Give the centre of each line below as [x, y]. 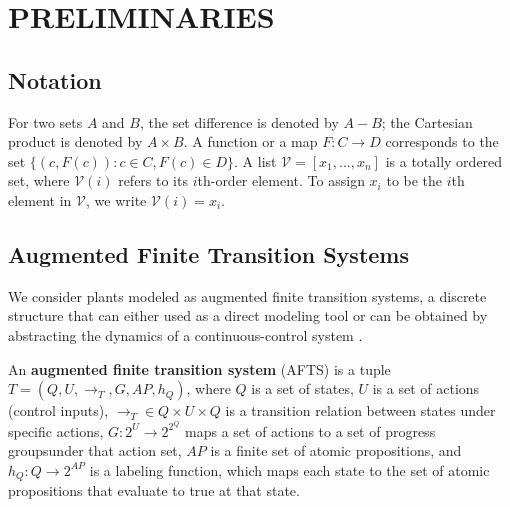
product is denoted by [75, 141]
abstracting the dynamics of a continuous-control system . [185, 334]
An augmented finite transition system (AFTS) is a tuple [199, 368]
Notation [55, 79]
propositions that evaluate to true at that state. [154, 490]
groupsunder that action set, [95, 450]
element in [40, 199]
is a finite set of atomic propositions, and [336, 450]
